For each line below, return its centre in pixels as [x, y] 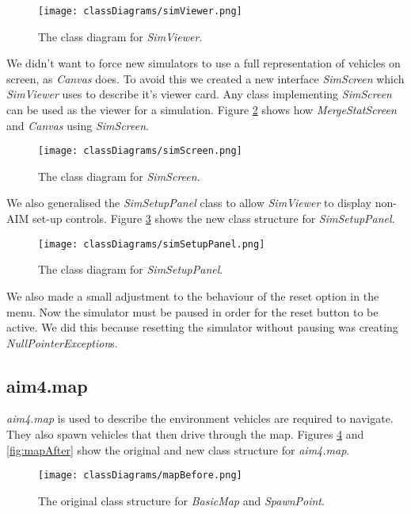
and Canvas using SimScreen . [78, 125]
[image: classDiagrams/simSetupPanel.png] [152, 244]
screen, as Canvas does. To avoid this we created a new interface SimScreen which [205, 78]
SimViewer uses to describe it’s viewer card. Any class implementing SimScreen [199, 94]
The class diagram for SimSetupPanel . [131, 269]
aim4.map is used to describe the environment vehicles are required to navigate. [200, 418]
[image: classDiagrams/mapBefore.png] [140, 476]
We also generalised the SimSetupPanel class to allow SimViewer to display [189, 203]
